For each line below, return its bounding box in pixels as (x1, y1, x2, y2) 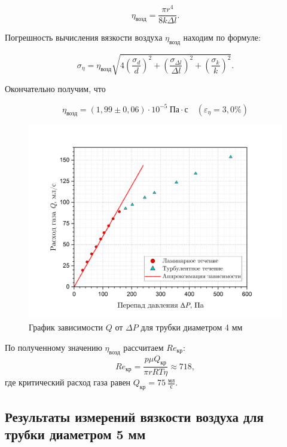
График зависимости (29, 321, 103, 333)
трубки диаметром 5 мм (5, 424, 146, 443)
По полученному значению (5, 341, 102, 353)
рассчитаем (123, 341, 164, 353)
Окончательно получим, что (5, 82, 106, 95)
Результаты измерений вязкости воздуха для (5, 407, 264, 425)
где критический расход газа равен (5, 376, 131, 388)
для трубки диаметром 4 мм (141, 321, 243, 333)
